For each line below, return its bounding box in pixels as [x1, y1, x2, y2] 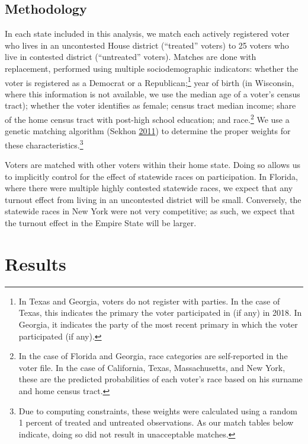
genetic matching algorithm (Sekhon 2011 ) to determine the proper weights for [5, 125, 291, 137]
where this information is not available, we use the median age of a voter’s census [5, 87, 300, 100]
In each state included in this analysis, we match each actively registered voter [5, 27, 290, 40]
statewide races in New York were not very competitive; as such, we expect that [5, 205, 295, 217]
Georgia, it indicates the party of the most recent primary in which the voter [18, 318, 298, 330]
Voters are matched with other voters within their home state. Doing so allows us [5, 158, 300, 171]
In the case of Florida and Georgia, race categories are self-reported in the [18, 350, 288, 362]
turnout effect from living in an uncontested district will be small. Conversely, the [5, 193, 301, 205]
